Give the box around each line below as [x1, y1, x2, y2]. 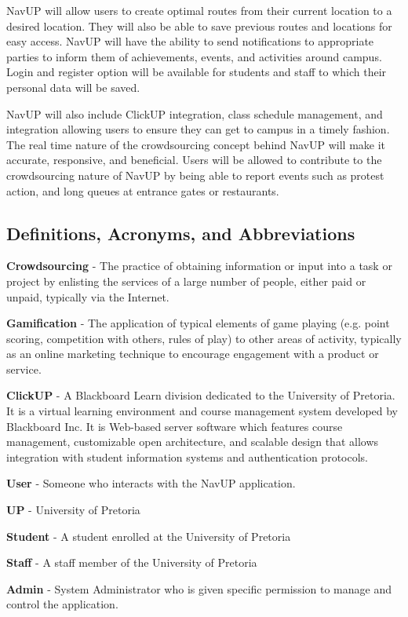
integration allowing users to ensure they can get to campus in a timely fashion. [6, 121, 390, 137]
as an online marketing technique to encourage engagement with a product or [6, 345, 379, 362]
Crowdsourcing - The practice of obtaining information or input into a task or [6, 257, 392, 274]
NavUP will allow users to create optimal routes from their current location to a [6, 2, 392, 18]
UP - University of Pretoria [6, 502, 140, 518]
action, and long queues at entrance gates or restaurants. [6, 182, 279, 199]
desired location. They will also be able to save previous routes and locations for [6, 17, 392, 34]
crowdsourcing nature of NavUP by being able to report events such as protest [6, 166, 384, 183]
